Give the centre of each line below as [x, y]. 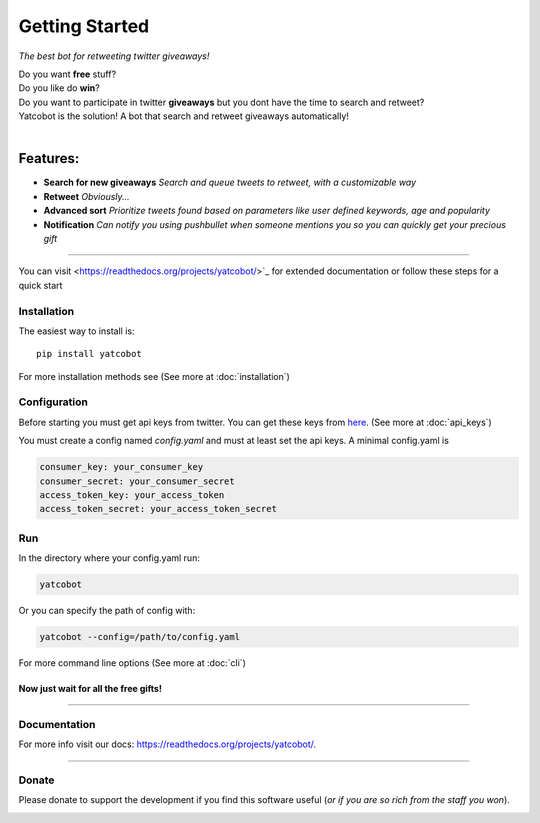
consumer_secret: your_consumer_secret [137, 481]
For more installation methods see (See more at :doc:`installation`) [154, 376]
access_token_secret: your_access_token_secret [158, 509]
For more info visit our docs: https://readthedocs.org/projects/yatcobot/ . [167, 744]
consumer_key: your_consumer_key [121, 467]
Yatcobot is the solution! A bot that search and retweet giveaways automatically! [184, 116]
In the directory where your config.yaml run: [109, 558]
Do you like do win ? [59, 88]
